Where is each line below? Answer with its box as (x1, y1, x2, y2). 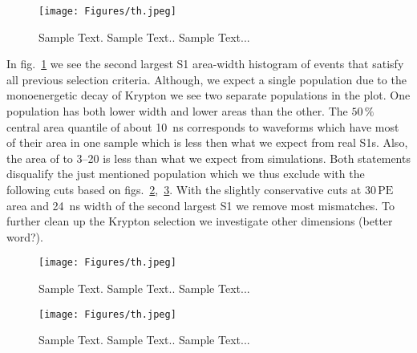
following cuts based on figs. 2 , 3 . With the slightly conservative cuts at (6, 181, 362, 197)
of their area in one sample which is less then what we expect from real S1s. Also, (6, 134, 408, 151)
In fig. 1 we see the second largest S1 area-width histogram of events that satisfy (6, 55, 404, 72)
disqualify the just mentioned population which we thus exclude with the (6, 165, 365, 182)
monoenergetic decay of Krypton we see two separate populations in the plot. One (6, 87, 411, 103)
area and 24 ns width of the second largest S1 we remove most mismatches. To (6, 197, 395, 213)
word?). (6, 228, 43, 245)
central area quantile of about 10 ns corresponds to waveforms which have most (6, 118, 399, 135)
